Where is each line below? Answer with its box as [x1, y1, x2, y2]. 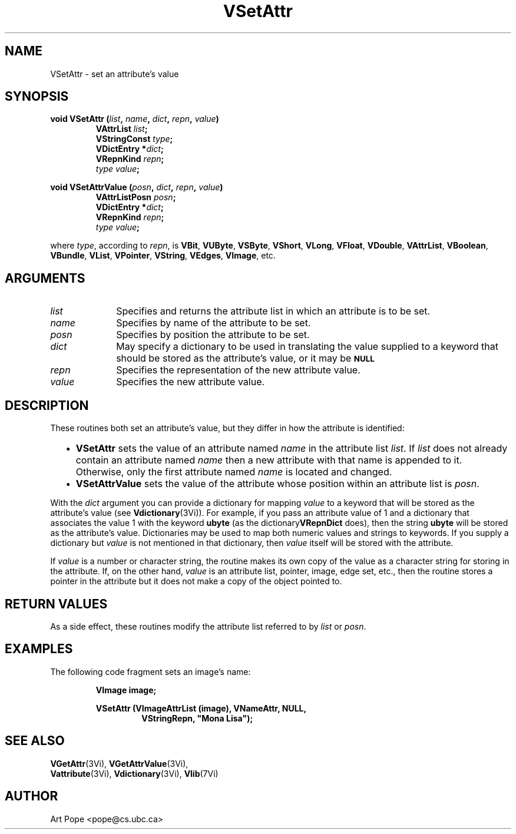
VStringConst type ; [95, 134, 173, 144]
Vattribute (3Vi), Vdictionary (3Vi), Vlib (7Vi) [50, 768, 219, 779]
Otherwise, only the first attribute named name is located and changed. [75, 466, 392, 478]
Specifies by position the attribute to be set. [116, 329, 310, 341]
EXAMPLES [5, 641, 73, 657]
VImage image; [95, 684, 157, 695]
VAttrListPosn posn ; [95, 192, 176, 203]
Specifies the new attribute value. [116, 376, 265, 388]
